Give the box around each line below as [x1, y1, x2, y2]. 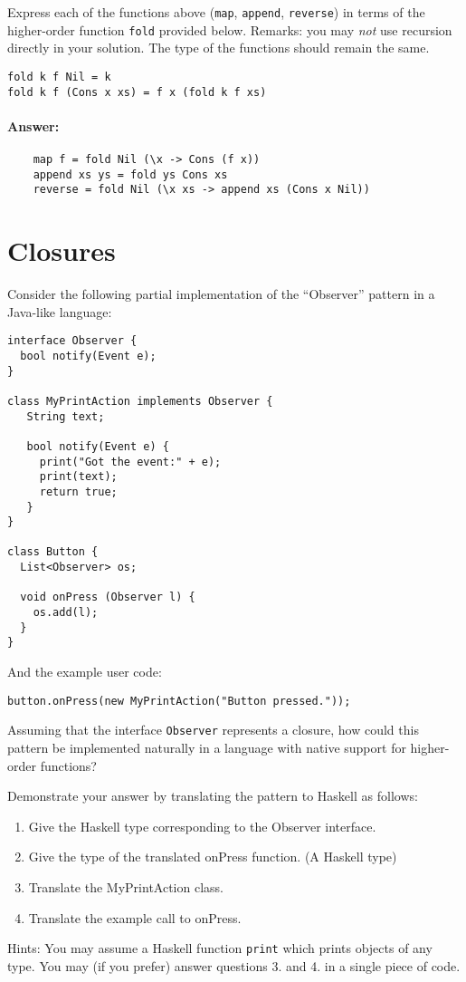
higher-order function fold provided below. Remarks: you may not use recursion [7, 20, 452, 39]
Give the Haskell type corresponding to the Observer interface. [28, 816, 376, 835]
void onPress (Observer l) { [20, 591, 195, 604]
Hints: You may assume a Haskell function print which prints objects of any [7, 939, 433, 958]
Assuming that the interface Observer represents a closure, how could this [7, 720, 419, 739]
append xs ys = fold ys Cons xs [33, 168, 228, 181]
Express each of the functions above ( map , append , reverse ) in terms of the [7, 3, 425, 21]
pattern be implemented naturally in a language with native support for [7, 737, 406, 756]
